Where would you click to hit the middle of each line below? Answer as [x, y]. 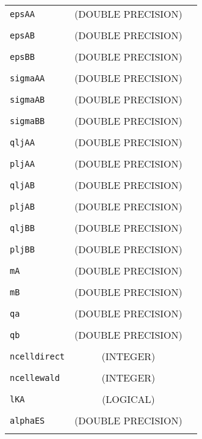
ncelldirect [38, 356]
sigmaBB [27, 121]
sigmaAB [27, 99]
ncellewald [35, 378]
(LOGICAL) [128, 399]
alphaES [27, 420]
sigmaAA [27, 78]
